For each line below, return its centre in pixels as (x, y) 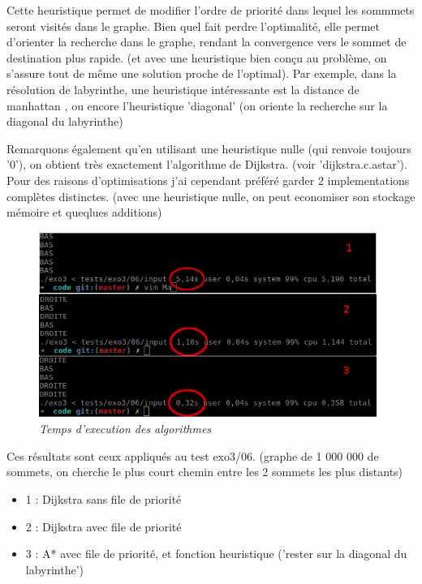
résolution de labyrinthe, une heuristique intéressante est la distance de (183, 89)
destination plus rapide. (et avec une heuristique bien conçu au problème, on (197, 57)
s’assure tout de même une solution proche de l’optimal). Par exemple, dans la (202, 73)
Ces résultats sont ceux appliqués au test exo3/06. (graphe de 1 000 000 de (193, 455)
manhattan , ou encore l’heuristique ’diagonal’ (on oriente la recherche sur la (197, 105)
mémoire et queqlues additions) (84, 212)
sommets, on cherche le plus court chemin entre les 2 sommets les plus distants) (205, 472)
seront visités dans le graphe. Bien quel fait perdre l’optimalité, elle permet (193, 26)
